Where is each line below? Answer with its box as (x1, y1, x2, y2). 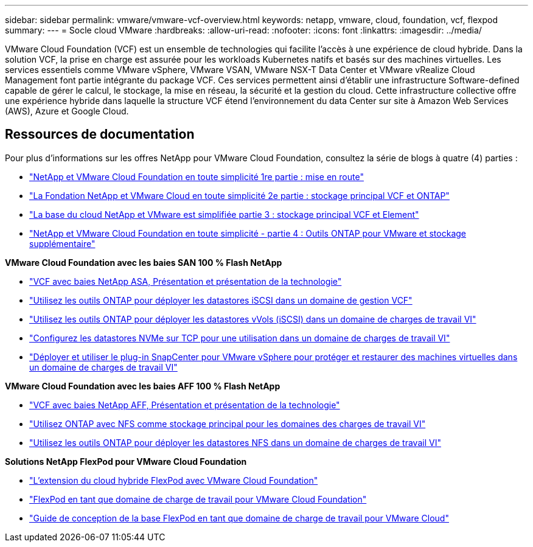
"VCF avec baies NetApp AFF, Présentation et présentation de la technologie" (29, 399, 340, 410)
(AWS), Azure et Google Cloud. (5, 106, 129, 116)
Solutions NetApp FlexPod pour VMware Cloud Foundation (5, 456, 247, 467)
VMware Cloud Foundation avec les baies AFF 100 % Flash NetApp (5, 380, 280, 391)
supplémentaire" (29, 238, 96, 249)
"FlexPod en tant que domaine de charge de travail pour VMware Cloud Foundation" (29, 493, 367, 504)
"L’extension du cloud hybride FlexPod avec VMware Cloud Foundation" (29, 475, 318, 486)
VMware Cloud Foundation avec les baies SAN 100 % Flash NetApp (5, 257, 282, 268)
